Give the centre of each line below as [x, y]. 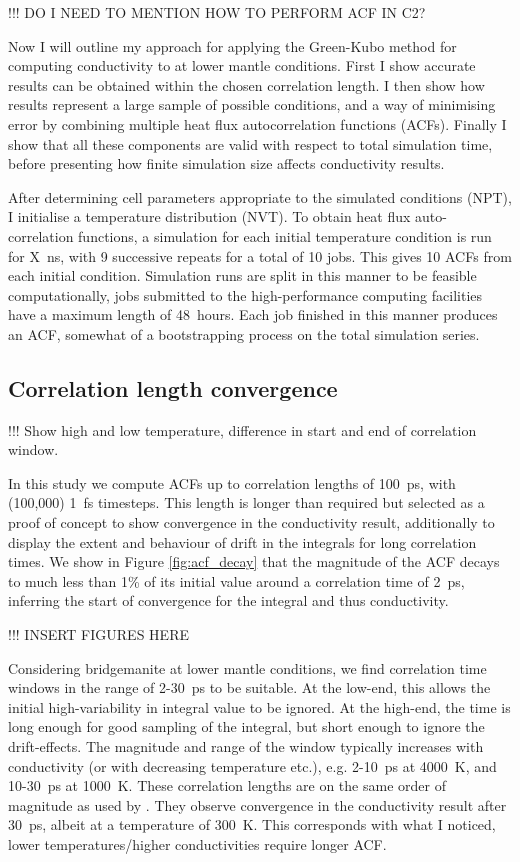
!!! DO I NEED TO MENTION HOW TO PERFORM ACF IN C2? [217, 12]
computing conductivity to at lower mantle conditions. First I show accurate [242, 65]
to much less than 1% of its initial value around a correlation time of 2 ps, [236, 580]
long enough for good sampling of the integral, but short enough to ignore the [246, 726]
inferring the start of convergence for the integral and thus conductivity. [228, 600]
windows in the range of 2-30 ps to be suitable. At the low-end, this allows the [249, 687]
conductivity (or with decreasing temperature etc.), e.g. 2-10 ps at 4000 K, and [252, 765]
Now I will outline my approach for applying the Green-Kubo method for [232, 45]
